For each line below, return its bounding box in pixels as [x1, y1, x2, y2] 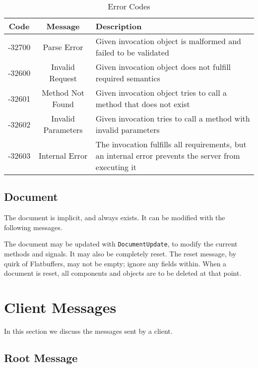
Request [49, 72, 77, 84]
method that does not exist [95, 98, 190, 110]
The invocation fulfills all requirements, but [95, 138, 247, 150]
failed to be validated [95, 47, 169, 58]
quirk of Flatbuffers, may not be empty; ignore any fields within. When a [4, 258, 227, 268]
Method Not [42, 87, 84, 98]
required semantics [95, 72, 160, 84]
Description [95, 20, 142, 32]
